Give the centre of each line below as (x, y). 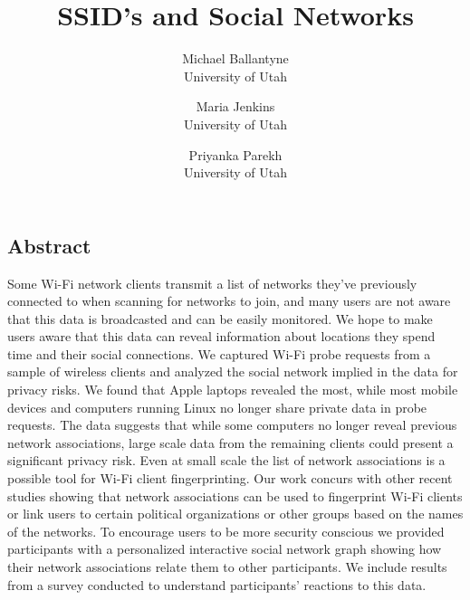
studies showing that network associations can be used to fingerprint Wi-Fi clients (235, 495)
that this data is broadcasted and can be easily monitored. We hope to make (220, 318)
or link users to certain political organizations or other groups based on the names (235, 514)
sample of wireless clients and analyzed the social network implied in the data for (233, 371)
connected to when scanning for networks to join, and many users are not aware (229, 301)
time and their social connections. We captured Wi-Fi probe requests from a (219, 353)
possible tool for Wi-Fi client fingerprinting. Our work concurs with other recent (230, 478)
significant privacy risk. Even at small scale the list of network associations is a (226, 460)
